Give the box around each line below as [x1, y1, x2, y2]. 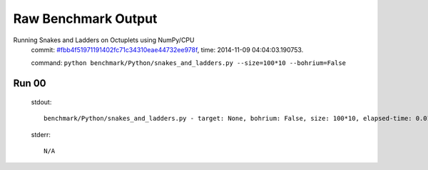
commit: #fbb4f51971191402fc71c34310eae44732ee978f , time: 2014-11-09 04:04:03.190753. [31, 45, 304, 54]
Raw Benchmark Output [13, 11, 158, 26]
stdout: [31, 97, 52, 106]
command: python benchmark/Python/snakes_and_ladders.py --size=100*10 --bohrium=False [31, 59, 346, 67]
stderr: [31, 130, 51, 139]
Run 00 [13, 77, 46, 89]
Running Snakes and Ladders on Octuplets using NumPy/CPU [13, 36, 195, 44]
